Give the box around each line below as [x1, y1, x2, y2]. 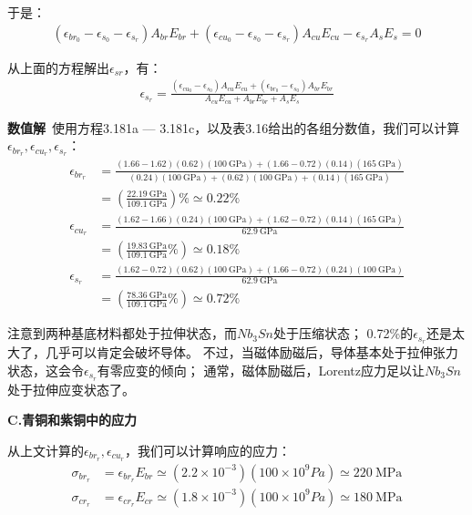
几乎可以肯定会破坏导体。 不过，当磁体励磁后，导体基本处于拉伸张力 [45, 343, 458, 362]
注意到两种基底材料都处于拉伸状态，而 [7, 324, 237, 343]
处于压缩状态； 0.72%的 [272, 324, 414, 343]
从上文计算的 [7, 440, 84, 459]
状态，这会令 [7, 360, 84, 379]
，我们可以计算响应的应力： [125, 440, 292, 459]
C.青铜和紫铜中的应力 [7, 410, 138, 429]
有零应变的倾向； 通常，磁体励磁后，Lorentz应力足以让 [97, 360, 425, 379]
